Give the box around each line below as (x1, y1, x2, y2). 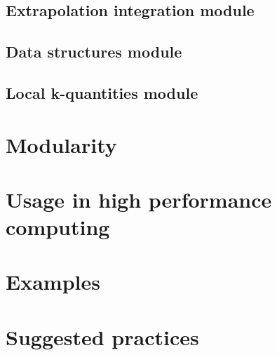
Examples (6, 267, 100, 296)
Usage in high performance (6, 185, 272, 213)
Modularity (6, 130, 117, 159)
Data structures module (6, 41, 182, 62)
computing (6, 213, 110, 241)
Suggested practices (6, 322, 199, 351)
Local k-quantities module (6, 81, 198, 103)
